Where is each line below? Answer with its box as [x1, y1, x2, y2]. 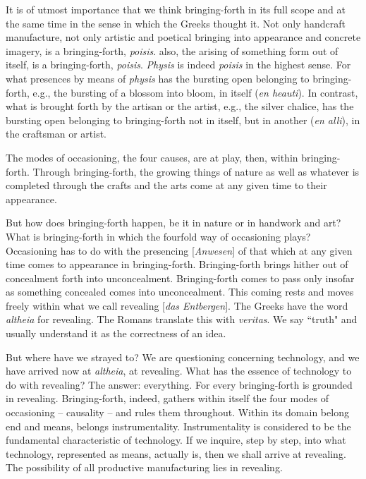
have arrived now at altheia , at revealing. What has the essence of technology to [6, 363, 352, 378]
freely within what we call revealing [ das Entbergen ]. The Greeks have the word [6, 298, 348, 313]
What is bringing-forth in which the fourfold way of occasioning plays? [6, 229, 311, 243]
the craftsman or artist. [6, 126, 106, 141]
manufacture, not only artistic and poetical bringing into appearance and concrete [6, 30, 361, 44]
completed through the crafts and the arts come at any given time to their [6, 178, 327, 193]
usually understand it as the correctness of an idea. [6, 326, 226, 341]
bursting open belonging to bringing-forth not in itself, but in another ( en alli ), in [6, 112, 360, 127]
